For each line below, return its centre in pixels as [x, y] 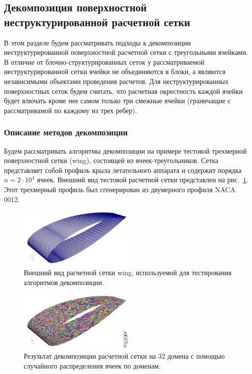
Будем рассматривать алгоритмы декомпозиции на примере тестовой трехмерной [126, 150]
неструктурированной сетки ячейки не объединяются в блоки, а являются [115, 71]
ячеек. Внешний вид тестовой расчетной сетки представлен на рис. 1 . [143, 180]
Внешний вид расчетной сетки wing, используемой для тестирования [128, 272]
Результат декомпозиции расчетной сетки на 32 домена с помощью [124, 356]
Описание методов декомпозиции [66, 132]
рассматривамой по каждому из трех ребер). [71, 110]
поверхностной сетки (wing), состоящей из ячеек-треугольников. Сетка [111, 160]
